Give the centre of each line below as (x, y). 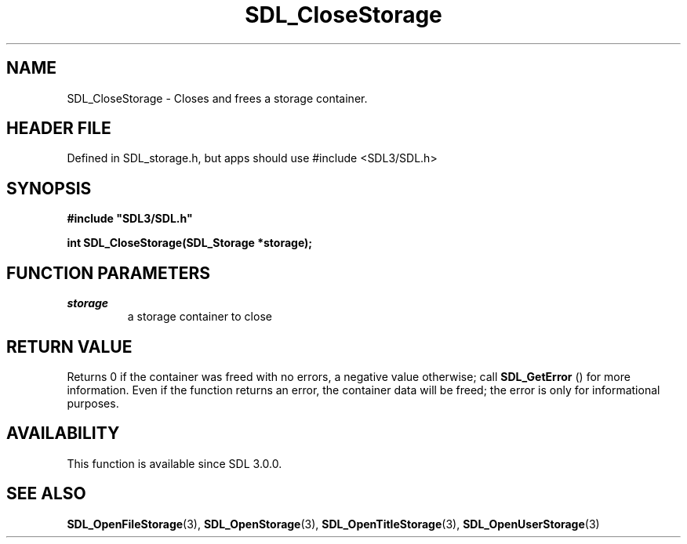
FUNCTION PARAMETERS (108, 273)
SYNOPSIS (49, 188)
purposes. (93, 403)
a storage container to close (200, 317)
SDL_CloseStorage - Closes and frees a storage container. (217, 98)
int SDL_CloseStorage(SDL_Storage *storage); (190, 243)
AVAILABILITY (63, 433)
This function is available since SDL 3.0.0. (174, 463)
